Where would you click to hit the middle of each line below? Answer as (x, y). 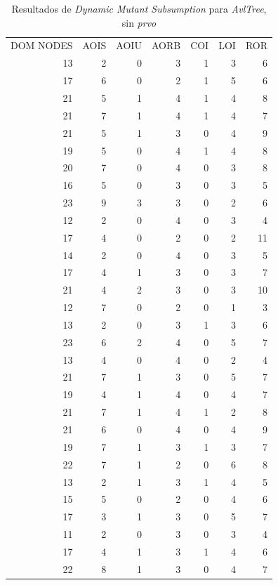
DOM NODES (42, 45)
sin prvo (139, 22)
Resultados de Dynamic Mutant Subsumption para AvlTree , (139, 8)
